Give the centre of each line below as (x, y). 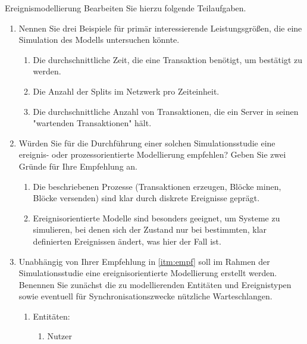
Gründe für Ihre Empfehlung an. (78, 166)
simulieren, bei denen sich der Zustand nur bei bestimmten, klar (150, 229)
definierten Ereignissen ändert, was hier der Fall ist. (127, 241)
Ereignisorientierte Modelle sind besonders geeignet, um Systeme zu (156, 218)
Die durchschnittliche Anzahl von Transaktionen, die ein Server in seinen (166, 111)
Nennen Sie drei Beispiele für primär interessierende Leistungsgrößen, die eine (160, 28)
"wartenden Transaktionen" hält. (92, 123)
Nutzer (60, 336)
